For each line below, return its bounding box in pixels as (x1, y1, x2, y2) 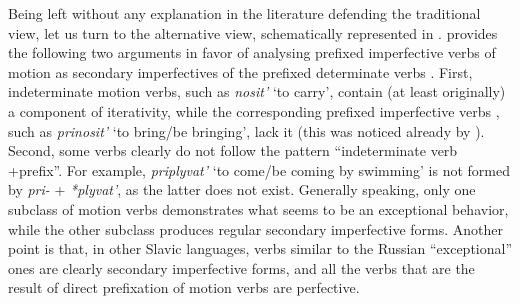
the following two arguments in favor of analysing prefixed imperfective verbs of (8, 42, 496, 63)
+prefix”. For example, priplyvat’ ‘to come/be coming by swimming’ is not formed (8, 159, 511, 180)
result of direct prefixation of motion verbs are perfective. (8, 277, 360, 298)
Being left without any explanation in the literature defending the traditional (8, 3, 481, 23)
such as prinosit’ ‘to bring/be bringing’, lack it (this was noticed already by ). (8, 120, 485, 141)
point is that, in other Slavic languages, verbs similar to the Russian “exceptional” (8, 238, 512, 259)
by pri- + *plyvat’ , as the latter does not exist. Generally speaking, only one (8, 179, 476, 200)
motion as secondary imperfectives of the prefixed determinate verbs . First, (8, 61, 473, 82)
